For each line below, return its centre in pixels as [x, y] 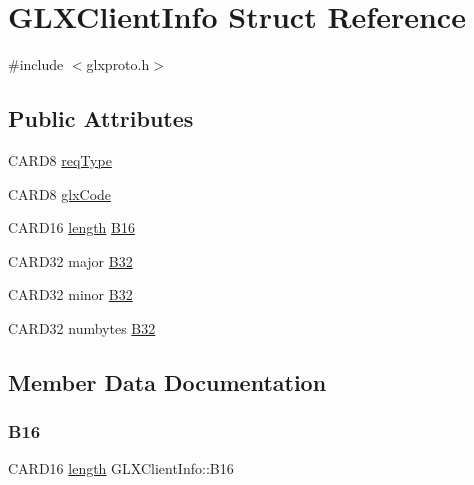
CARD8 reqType [60, 159]
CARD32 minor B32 [70, 294]
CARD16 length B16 [71, 227]
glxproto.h [118, 64]
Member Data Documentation [167, 381]
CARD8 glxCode [60, 193]
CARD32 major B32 [70, 260]
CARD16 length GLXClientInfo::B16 [121, 468]
